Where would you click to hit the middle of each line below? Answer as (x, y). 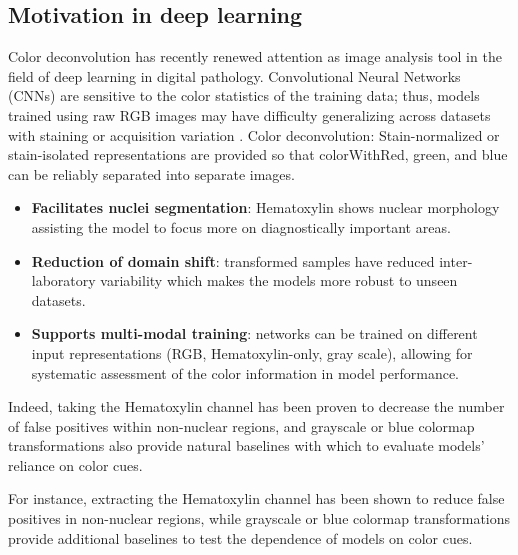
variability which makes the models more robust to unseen (279, 280)
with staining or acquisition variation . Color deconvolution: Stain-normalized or (254, 134)
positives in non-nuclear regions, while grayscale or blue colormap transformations (259, 518)
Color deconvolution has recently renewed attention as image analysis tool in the (255, 56)
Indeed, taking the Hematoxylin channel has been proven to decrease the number (256, 406)
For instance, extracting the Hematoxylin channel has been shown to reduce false (256, 498)
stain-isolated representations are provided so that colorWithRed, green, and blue (258, 154)
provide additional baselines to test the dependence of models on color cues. (240, 537)
